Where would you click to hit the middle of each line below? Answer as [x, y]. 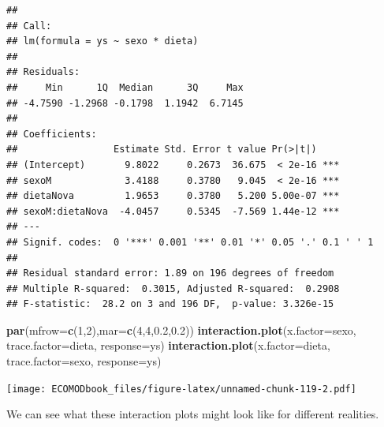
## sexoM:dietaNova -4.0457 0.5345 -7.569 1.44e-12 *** [173, 211]
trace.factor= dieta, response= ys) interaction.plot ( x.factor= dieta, [168, 345]
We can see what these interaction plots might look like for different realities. [193, 414]
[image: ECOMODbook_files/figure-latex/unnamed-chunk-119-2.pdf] [181, 389]
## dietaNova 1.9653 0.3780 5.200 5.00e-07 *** [173, 196]
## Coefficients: [52, 134]
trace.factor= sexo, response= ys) [84, 361]
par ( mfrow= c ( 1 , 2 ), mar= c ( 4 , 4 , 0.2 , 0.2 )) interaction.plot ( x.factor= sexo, [181, 330]
